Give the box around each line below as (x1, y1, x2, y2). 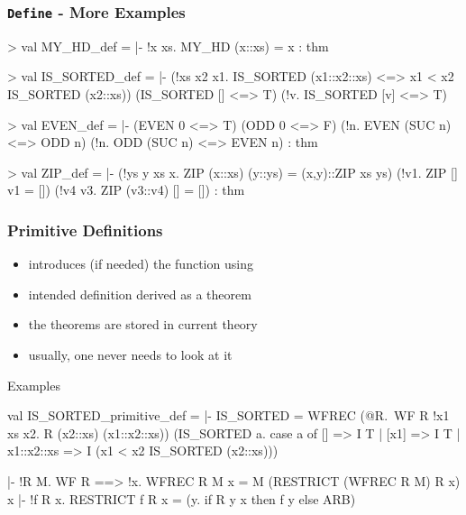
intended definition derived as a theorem (28, 284, 251, 303)
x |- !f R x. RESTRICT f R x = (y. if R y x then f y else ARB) (7, 489, 356, 508)
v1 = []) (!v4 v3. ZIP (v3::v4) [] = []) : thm (7, 180, 245, 199)
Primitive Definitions (7, 218, 163, 241)
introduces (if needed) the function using (28, 254, 253, 273)
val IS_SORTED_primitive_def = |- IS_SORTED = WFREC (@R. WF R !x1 (7, 406, 450, 425)
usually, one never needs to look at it (28, 345, 233, 363)
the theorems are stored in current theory (28, 315, 258, 334)
